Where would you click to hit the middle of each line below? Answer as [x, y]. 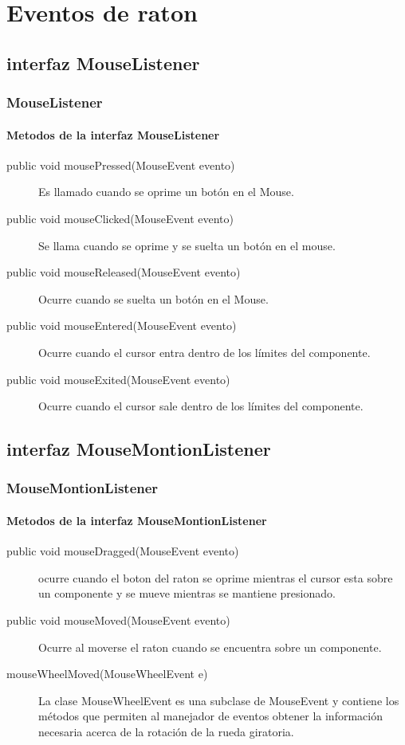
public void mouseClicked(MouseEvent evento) [120, 218]
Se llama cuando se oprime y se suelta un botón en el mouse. [187, 245]
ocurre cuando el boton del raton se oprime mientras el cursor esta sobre [216, 577]
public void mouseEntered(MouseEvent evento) [122, 325]
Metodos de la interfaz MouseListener [113, 134]
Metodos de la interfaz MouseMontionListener [137, 520]
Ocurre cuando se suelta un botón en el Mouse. [153, 298]
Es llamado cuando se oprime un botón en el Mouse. [166, 192]
